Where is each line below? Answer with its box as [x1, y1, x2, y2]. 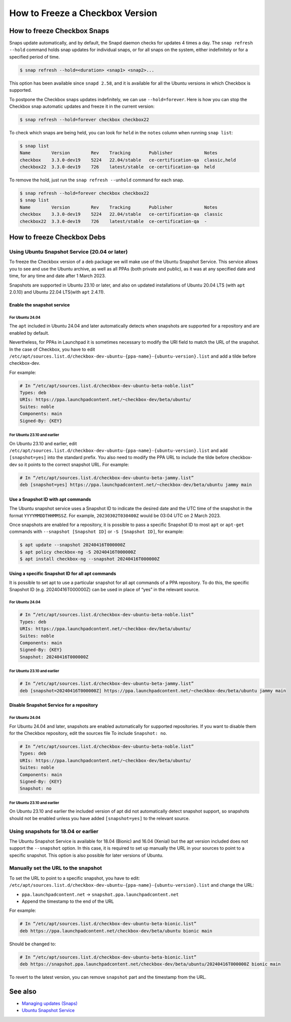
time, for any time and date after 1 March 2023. [9, 273, 106, 279]
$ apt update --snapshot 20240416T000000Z [19, 542, 125, 548]
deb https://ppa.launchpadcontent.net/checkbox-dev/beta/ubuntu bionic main [19, 928, 212, 934]
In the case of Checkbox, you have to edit [9, 346, 95, 352]
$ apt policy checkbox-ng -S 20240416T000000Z [19, 549, 136, 555]
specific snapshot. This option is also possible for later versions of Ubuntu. [9, 852, 163, 858]
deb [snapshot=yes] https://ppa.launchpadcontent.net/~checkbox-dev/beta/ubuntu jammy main [19, 482, 252, 488]
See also [9, 987, 37, 995]
